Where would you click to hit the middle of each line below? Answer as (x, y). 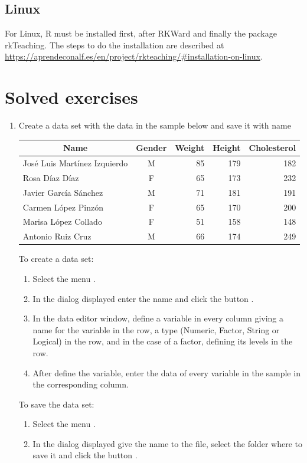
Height (227, 148)
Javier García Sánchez (63, 192)
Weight (190, 148)
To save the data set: (56, 404)
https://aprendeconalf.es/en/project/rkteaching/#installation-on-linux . (134, 56)
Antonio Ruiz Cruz (57, 236)
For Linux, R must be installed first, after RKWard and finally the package (141, 33)
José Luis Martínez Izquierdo (75, 163)
